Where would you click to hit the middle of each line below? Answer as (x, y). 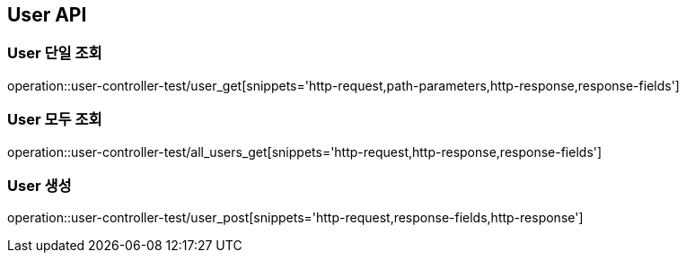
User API (47, 15)
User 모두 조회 (55, 120)
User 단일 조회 (55, 53)
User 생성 (40, 185)
